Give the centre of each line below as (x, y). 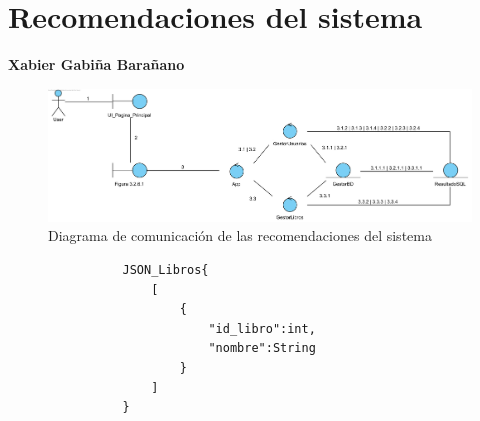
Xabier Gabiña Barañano (96, 64)
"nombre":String (262, 348)
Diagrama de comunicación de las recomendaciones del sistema (240, 235)
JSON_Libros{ (165, 269)
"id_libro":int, (262, 328)
